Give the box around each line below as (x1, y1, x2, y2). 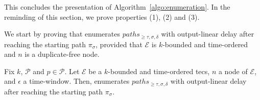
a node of (218, 65, 248, 76)
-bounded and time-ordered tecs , (108, 65, 210, 76)
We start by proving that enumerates (4, 28, 120, 39)
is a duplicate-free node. (25, 49, 100, 59)
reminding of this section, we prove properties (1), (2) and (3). (4, 11, 200, 22)
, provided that (96, 39, 143, 49)
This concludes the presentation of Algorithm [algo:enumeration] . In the (4, 2, 230, 12)
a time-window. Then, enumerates (23, 76, 130, 86)
